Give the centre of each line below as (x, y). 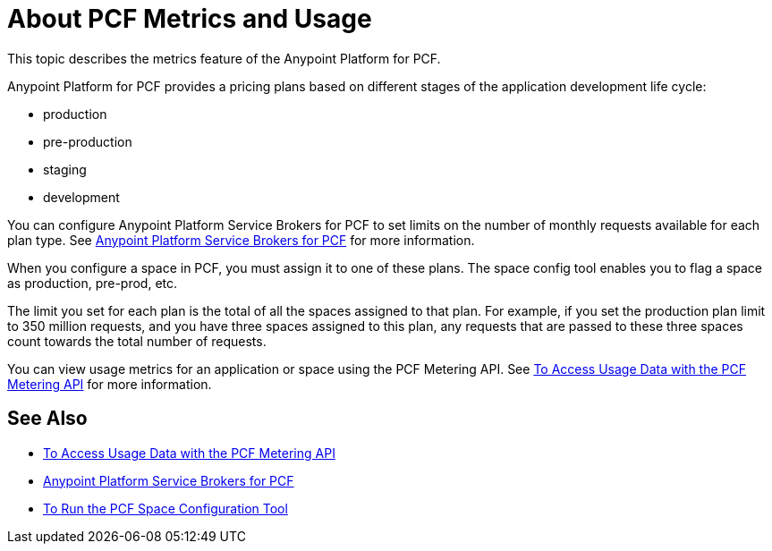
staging (65, 169)
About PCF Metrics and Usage (190, 19)
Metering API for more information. (110, 384)
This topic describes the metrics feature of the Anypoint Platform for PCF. (224, 58)
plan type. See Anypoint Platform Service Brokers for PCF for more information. (241, 240)
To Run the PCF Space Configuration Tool (165, 508)
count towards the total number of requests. (137, 341)
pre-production (88, 141)
